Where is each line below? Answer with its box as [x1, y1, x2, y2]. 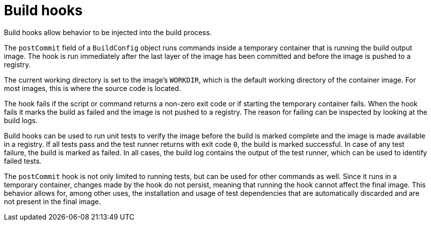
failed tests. [4, 156, 42, 165]
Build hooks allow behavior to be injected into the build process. [4, 28, 212, 37]
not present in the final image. [4, 197, 101, 206]
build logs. [4, 116, 38, 125]
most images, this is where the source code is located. [4, 84, 181, 92]
